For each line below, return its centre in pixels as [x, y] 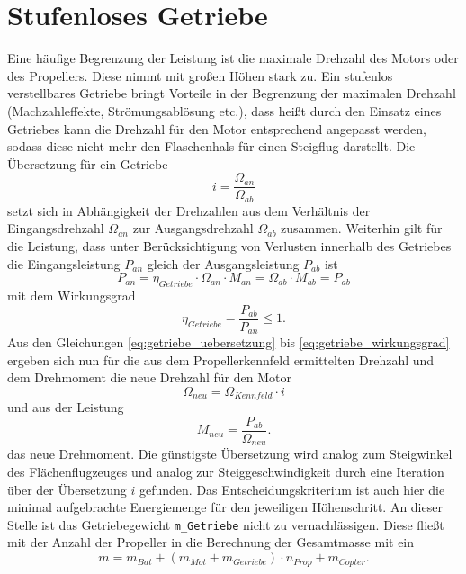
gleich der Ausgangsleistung [223, 263]
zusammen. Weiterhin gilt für [362, 228]
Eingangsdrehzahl [56, 228]
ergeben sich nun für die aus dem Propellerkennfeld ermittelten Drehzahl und [221, 359]
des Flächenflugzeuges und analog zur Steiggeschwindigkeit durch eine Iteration [226, 472]
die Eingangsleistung [64, 263]
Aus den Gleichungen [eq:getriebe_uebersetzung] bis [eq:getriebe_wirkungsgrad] [229, 342]
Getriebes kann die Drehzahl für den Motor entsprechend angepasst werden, [217, 128]
